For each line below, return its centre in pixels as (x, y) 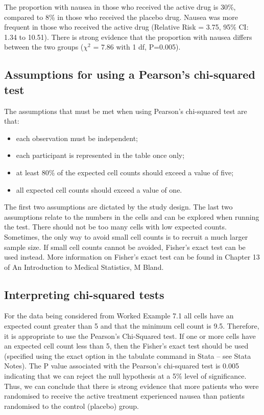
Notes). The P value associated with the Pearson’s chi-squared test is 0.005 (122, 366)
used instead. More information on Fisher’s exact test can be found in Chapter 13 (132, 257)
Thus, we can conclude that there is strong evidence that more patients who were (131, 386)
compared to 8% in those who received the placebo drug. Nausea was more (121, 17)
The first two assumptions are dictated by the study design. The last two (118, 207)
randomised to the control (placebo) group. (71, 406)
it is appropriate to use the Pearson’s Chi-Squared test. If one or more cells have (130, 336)
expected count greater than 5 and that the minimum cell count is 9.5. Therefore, (132, 326)
